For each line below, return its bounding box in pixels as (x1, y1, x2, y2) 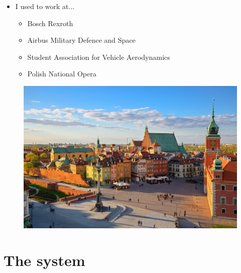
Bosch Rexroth (27, 18, 73, 28)
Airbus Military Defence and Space (27, 35, 136, 45)
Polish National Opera (27, 68, 97, 79)
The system (4, 249, 86, 270)
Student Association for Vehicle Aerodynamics (27, 51, 171, 62)
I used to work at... (15, 1, 74, 11)
